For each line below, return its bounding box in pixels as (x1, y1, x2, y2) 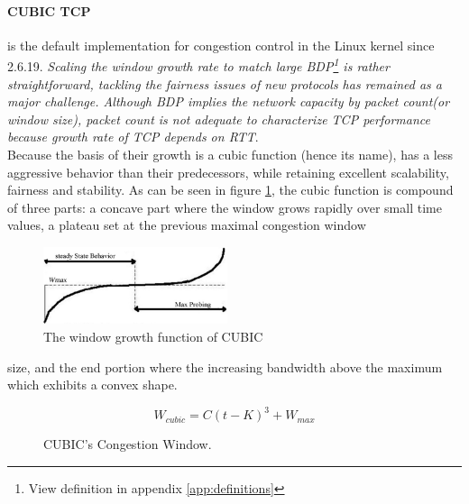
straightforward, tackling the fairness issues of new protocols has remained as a (7, 74, 443, 93)
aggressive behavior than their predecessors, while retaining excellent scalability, (7, 162, 449, 181)
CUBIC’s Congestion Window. (43, 435, 212, 454)
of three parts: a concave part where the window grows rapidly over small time (7, 197, 442, 216)
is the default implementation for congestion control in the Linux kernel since (7, 35, 435, 54)
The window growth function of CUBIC (43, 326, 263, 345)
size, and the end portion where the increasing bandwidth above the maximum (7, 357, 443, 376)
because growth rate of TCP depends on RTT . (7, 127, 259, 146)
